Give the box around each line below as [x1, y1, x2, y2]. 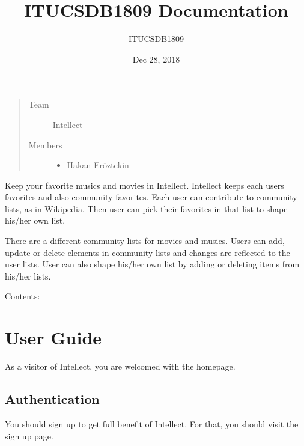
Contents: [5, 290, 40, 302]
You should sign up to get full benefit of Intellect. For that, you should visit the [5, 417, 299, 430]
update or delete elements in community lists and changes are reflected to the [5, 246, 290, 258]
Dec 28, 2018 [132, 52, 180, 65]
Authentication [5, 389, 100, 408]
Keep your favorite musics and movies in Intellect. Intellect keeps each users [5, 179, 284, 191]
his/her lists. [5, 269, 51, 282]
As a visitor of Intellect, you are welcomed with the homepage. [5, 360, 236, 373]
